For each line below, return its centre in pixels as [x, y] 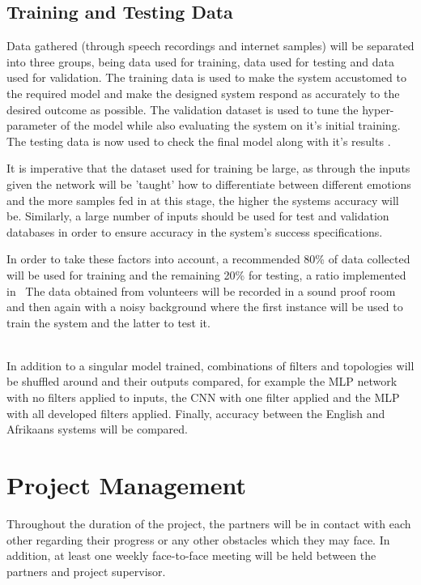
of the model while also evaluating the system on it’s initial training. [230, 125]
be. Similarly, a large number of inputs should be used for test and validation [198, 216]
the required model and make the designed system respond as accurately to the [203, 93]
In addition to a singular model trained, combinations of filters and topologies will [210, 365]
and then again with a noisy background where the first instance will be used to [205, 307]
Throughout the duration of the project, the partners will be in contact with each [209, 523]
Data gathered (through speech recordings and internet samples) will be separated [210, 46]
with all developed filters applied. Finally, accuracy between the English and [196, 413]
